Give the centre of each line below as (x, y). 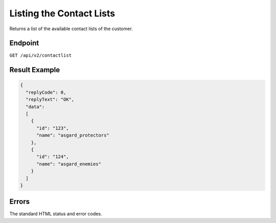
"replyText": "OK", (50, 99)
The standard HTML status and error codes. (56, 214)
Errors (20, 202)
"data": (35, 107)
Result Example (35, 70)
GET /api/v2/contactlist (40, 55)
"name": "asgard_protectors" (73, 135)
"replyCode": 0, (46, 92)
